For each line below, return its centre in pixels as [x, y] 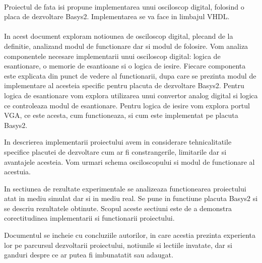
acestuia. [17, 172]
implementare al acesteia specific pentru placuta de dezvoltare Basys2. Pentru [124, 85]
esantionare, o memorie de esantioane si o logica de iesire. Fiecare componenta [125, 66]
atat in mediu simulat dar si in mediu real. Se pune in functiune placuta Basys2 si [131, 198]
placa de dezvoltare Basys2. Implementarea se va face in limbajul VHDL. [117, 16]
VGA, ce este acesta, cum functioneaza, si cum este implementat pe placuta [121, 115]
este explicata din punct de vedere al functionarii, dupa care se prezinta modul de [130, 75]
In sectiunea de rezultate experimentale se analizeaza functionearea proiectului [125, 188]
